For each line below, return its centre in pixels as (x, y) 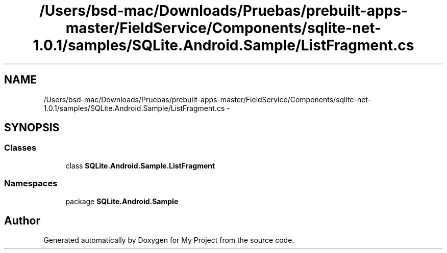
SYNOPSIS (32, 128)
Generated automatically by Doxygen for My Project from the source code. (169, 240)
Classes (20, 148)
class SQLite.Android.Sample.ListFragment (140, 165)
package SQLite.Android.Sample (122, 201)
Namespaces (31, 184)
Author (22, 220)
